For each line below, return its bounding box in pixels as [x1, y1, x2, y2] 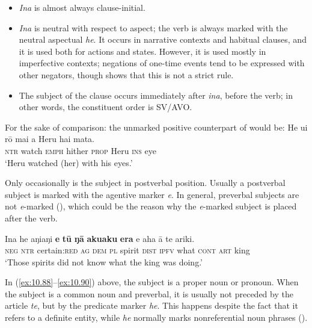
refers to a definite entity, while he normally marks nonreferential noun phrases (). [5, 311, 308, 324]
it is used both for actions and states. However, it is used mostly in [19, 45, 266, 57]
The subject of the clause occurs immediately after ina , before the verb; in [19, 88, 293, 101]
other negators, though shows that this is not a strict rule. [19, 68, 234, 81]
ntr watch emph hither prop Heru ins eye [5, 144, 157, 156]
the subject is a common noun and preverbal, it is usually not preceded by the [5, 287, 293, 300]
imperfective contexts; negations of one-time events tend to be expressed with [19, 57, 305, 69]
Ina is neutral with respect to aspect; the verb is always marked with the [19, 21, 288, 34]
